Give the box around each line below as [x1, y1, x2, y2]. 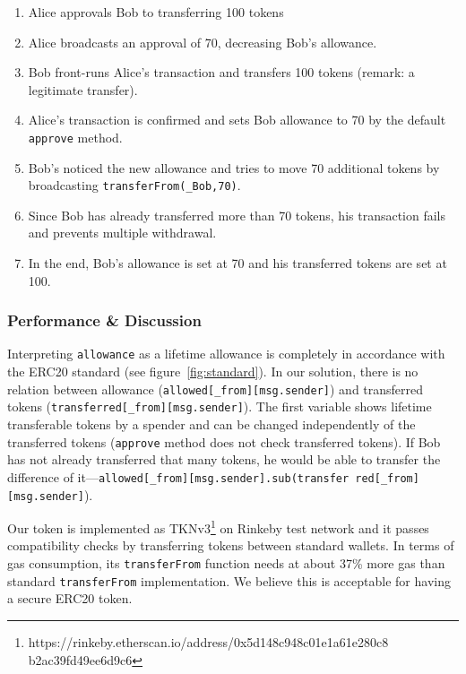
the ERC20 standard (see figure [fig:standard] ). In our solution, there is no [7, 362, 419, 381]
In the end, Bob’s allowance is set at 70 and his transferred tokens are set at [28, 254, 447, 272]
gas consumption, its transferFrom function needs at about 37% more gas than [7, 554, 445, 573]
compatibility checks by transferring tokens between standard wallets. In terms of [7, 536, 454, 555]
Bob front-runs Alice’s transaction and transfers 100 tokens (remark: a [28, 63, 415, 82]
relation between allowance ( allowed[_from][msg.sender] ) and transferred [7, 379, 424, 398]
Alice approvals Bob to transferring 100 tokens [28, 3, 284, 21]
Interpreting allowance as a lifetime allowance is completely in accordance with [7, 344, 445, 363]
